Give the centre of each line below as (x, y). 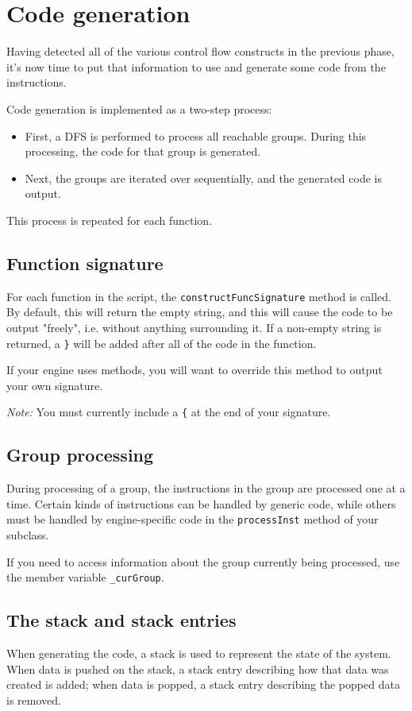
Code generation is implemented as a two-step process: (139, 108)
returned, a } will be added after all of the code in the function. (162, 343)
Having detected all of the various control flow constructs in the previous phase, (200, 51)
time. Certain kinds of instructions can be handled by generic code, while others (201, 503)
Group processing (80, 455)
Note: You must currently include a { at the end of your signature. (169, 412)
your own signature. (55, 385)
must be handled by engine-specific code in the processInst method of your (193, 519)
